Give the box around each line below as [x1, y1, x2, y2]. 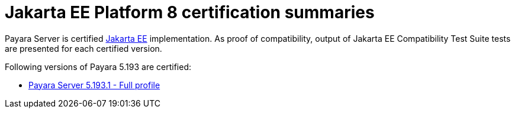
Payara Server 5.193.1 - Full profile [28, 79, 160, 90]
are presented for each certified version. [5, 43, 162, 54]
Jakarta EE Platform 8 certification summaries [5, 2, 375, 22]
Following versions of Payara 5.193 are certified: [5, 61, 191, 72]
